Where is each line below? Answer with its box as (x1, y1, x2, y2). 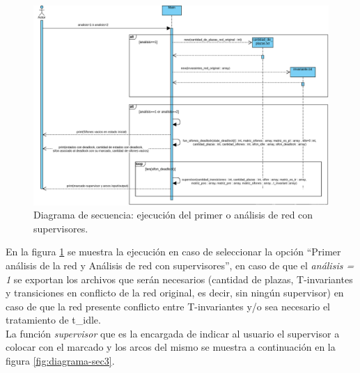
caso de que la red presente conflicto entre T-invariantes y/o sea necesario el (6, 299, 330, 313)
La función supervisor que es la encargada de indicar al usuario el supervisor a (6, 326, 340, 340)
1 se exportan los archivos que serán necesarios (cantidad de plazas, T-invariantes (6, 271, 353, 286)
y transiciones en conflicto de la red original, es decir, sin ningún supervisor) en (6, 285, 344, 300)
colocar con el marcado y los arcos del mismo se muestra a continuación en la (6, 340, 336, 354)
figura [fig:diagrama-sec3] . (6, 354, 115, 368)
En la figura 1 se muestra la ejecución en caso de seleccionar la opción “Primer (6, 244, 341, 259)
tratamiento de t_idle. (6, 312, 101, 327)
